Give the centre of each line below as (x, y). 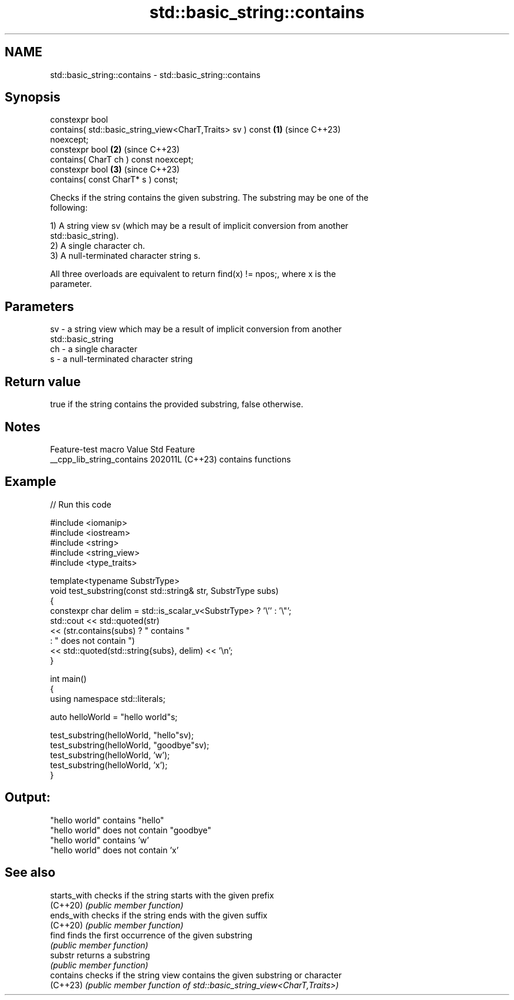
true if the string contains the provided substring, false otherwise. (177, 404)
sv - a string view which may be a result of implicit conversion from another (196, 329)
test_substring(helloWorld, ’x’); (109, 765)
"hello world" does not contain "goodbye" (131, 830)
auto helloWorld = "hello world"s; (114, 717)
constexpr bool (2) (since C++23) (115, 150)
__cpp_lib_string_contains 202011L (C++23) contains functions (170, 459)
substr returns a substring (100, 955)
